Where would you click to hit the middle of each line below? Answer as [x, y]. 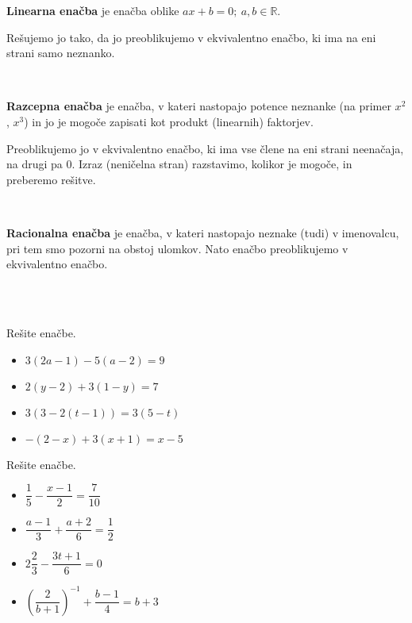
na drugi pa [35, 164]
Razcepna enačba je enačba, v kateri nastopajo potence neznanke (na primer [199, 106]
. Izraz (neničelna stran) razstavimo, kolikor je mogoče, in [212, 164]
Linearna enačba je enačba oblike [93, 10]
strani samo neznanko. [61, 53]
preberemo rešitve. [51, 179]
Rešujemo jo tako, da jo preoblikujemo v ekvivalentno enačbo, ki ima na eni [191, 37]
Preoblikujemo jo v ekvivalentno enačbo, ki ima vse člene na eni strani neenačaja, [205, 148]
